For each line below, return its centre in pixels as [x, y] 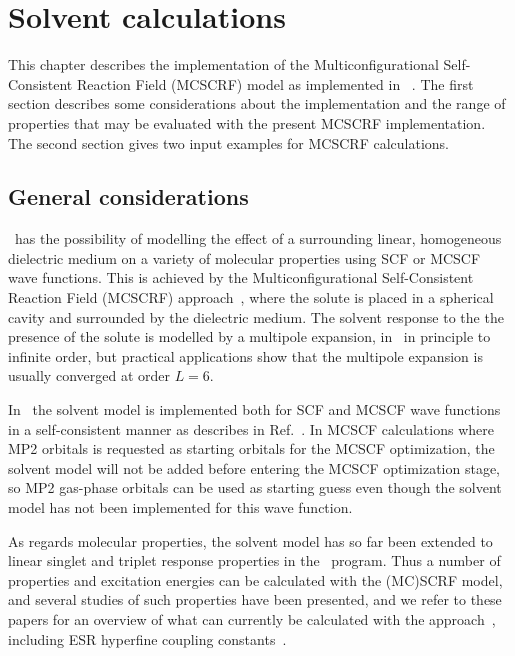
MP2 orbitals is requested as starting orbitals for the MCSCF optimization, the [251, 448]
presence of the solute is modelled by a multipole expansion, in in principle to [249, 336]
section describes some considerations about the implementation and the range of [257, 103]
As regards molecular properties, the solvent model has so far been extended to [250, 540]
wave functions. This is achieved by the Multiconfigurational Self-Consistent [241, 277]
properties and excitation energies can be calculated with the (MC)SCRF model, [255, 579]
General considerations [128, 196]
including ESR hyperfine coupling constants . [147, 638]
